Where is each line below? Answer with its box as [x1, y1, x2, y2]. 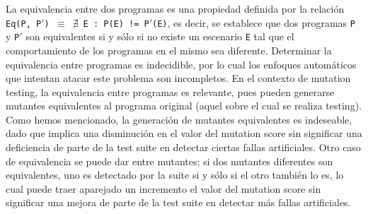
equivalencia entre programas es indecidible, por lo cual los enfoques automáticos [6, 57, 357, 71]
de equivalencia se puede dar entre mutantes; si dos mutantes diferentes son [6, 153, 333, 168]
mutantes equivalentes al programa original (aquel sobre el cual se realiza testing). [6, 98, 362, 113]
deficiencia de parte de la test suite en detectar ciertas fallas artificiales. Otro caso [6, 140, 361, 155]
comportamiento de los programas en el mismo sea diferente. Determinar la [6, 42, 332, 57]
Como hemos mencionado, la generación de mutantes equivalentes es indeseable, [6, 112, 352, 126]
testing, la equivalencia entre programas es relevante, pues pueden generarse [6, 84, 335, 99]
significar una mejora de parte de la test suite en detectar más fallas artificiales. [6, 195, 351, 210]
